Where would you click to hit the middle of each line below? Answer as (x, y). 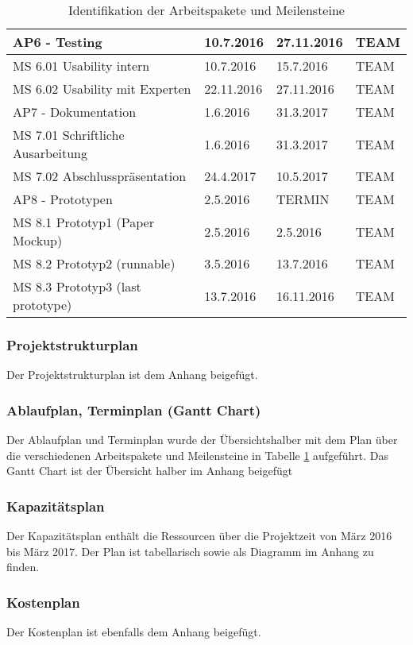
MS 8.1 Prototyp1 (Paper (83, 222)
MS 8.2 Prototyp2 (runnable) (94, 263)
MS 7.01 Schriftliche (69, 135)
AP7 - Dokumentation (75, 112)
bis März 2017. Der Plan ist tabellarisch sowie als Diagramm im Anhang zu (190, 551)
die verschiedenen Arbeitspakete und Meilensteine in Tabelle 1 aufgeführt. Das (197, 455)
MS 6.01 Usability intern (81, 66)
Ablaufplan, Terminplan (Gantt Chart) (134, 409)
